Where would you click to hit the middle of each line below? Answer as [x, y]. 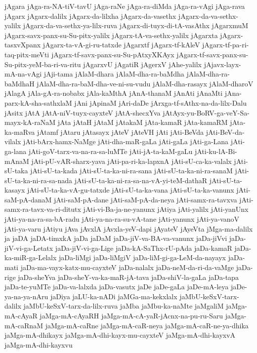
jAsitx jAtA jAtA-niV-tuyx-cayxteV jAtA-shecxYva [83, 112]
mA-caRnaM [24, 325]
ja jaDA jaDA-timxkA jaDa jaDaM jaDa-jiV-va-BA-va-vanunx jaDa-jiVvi [116, 238]
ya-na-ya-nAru [26, 296]
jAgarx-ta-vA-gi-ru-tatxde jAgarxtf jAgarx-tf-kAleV [121, 45]
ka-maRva [20, 132]
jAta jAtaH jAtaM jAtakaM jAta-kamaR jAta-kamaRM [143, 122]
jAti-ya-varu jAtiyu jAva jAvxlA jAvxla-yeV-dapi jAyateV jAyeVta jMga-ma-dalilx [129, 228]
